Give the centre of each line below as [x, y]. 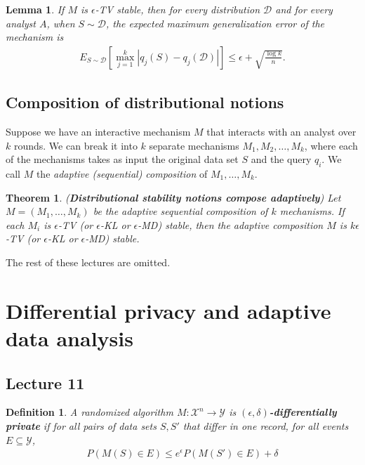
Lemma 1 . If [35, 9]
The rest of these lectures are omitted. [88, 262]
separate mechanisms [194, 145]
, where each [331, 145]
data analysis [69, 338]
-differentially [303, 412]
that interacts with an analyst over [281, 132]
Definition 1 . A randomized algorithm [89, 412]
